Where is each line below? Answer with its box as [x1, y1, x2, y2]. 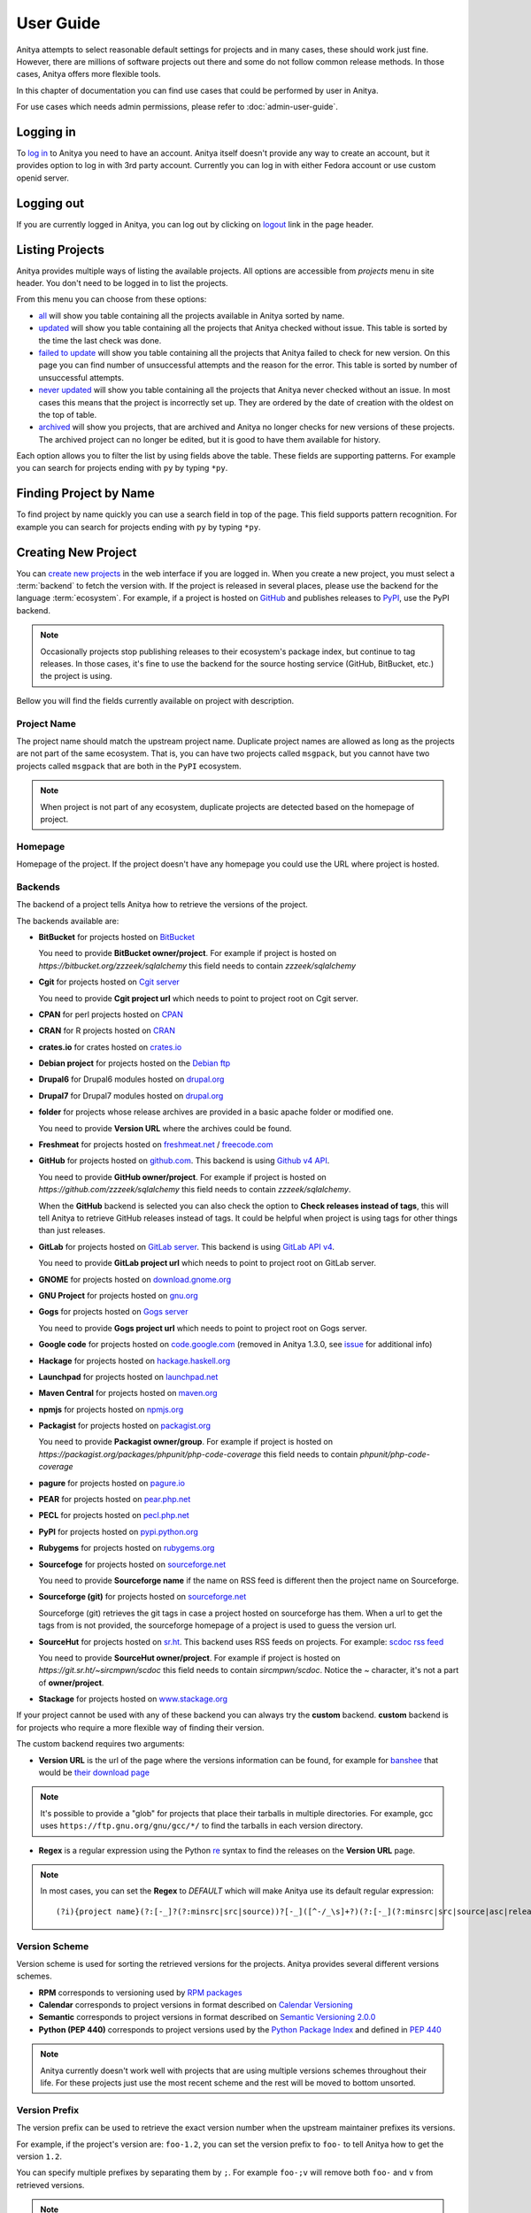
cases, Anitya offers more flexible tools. [16, 69, 161, 80]
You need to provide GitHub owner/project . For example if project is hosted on [38, 1171, 327, 1182]
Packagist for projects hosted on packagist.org [38, 1421, 212, 1431]
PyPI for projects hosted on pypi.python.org [38, 1526, 199, 1537]
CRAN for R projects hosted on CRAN [38, 1025, 176, 1036]
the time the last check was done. [38, 335, 162, 345]
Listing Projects [16, 242, 105, 257]
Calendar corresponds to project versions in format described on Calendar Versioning [38, 2000, 353, 2010]
